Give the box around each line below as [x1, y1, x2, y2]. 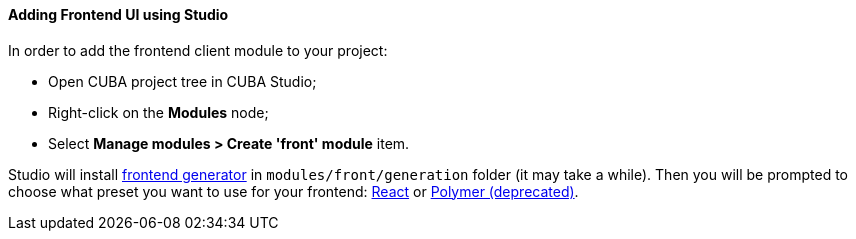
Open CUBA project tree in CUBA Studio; [48, 72, 317, 90]
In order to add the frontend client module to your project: [8, 41, 388, 59]
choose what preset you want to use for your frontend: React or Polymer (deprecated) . [8, 182, 579, 200]
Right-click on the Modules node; [48, 103, 269, 121]
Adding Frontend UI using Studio [8, 6, 229, 23]
